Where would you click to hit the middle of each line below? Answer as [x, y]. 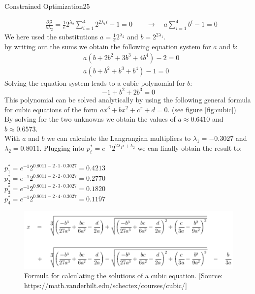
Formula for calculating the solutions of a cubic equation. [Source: [124, 276]
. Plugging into [62, 147]
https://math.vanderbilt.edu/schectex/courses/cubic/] [106, 285]
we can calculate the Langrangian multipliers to [119, 138]
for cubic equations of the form [51, 109]
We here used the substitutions [51, 37]
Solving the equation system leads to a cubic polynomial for [95, 82]
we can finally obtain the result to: [190, 147]
